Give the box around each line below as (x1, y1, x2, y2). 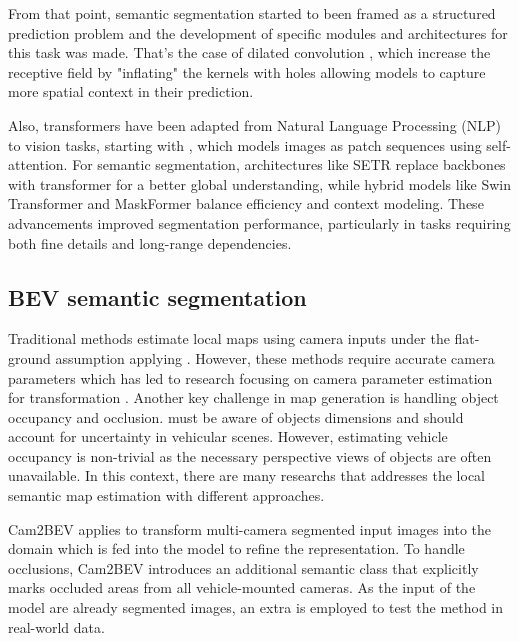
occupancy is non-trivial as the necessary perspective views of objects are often (8, 445, 492, 466)
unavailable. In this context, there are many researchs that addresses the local (8, 465, 486, 486)
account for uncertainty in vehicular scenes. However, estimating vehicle (8, 426, 448, 447)
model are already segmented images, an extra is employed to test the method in (8, 597, 504, 618)
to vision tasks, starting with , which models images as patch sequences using (8, 134, 482, 155)
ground (8, 347, 51, 368)
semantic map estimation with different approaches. (8, 485, 325, 506)
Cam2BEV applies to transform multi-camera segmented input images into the (8, 518, 492, 539)
